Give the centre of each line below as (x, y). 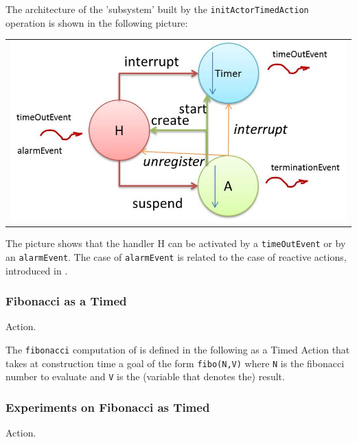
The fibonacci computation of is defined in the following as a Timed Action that (178, 349)
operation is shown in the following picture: (97, 22)
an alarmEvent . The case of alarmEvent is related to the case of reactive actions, (176, 256)
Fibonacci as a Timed (66, 301)
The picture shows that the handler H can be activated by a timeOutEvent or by (176, 243)
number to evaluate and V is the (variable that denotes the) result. (145, 376)
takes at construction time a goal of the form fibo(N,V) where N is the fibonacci (175, 363)
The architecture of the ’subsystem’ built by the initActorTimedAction (157, 9)
